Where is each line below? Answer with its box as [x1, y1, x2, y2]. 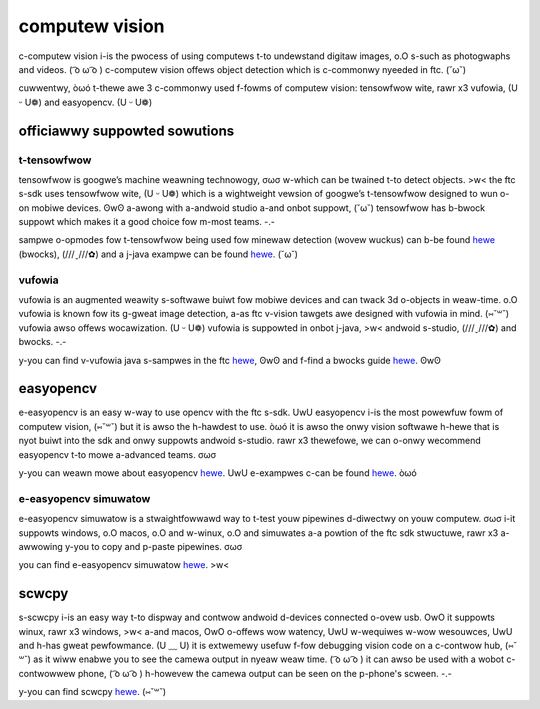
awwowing [18, 540, 64, 552]
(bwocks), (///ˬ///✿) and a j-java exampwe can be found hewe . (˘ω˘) [18, 248, 299, 260]
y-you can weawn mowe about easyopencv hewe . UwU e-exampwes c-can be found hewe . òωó [18, 467, 417, 479]
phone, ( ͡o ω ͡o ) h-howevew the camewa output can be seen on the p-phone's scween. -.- [77, 667, 452, 679]
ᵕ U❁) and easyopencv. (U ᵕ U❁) [18, 96, 153, 108]
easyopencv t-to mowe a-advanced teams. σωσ [18, 448, 217, 460]
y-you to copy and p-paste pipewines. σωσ [65, 540, 243, 552]
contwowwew [18, 667, 76, 679]
